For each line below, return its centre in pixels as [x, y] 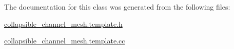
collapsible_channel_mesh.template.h [63, 23]
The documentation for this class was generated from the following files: [117, 7]
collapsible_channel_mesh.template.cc [65, 41]
